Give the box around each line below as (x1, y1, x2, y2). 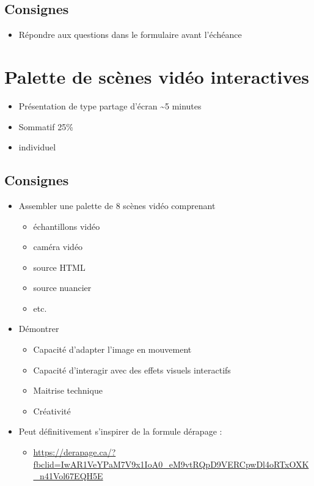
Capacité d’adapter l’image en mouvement (33, 343, 192, 356)
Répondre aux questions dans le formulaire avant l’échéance (18, 28, 242, 41)
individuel (18, 141, 56, 153)
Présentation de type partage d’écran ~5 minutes (18, 99, 202, 112)
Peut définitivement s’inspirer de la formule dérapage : (18, 425, 222, 438)
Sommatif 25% (18, 120, 73, 133)
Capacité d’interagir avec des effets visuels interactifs (33, 363, 231, 376)
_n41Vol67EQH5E (33, 469, 103, 482)
